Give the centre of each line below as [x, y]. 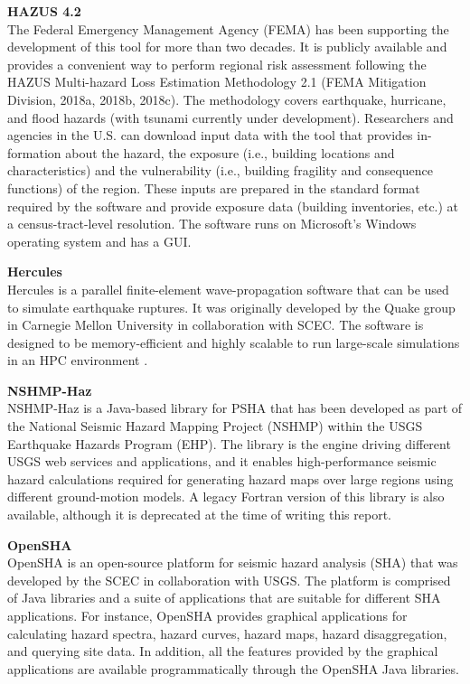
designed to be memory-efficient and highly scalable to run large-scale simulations [234, 342]
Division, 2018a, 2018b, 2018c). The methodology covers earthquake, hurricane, [227, 99]
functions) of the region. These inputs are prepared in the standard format [214, 187]
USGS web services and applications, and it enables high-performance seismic [222, 461]
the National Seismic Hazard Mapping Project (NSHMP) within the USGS [215, 426]
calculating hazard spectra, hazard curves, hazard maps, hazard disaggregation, [227, 633]
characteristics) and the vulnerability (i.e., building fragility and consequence [221, 170]
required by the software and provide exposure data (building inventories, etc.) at [233, 206]
